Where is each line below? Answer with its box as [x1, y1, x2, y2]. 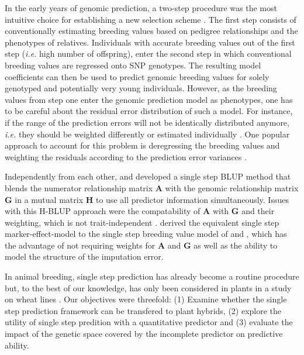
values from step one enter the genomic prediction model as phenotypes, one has [5, 93, 293, 105]
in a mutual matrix [15, 193, 84, 205]
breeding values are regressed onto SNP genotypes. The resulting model [5, 58, 261, 71]
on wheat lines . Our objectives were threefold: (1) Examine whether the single [5, 293, 287, 305]
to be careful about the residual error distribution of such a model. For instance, [5, 105, 293, 117]
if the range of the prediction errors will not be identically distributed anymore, [5, 116, 289, 128]
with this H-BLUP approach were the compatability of [5, 205, 201, 217]
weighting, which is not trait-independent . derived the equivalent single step [5, 216, 279, 228]
